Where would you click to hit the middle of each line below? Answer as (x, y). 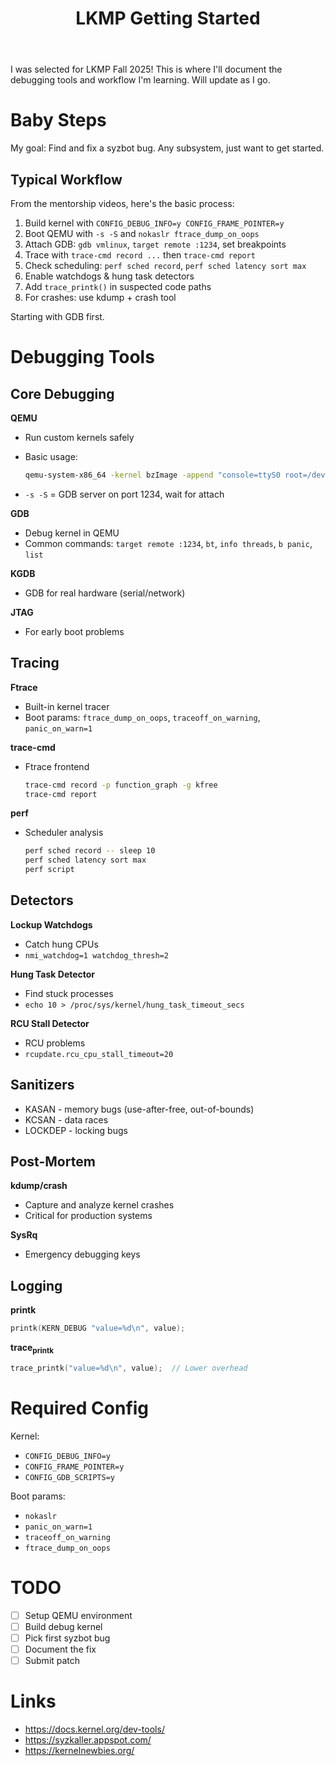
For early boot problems (74, 631)
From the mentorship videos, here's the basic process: (122, 203)
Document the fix (60, 1649)
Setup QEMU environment (78, 1615)
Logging (36, 1285)
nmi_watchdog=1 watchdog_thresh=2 (96, 955)
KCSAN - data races (66, 1119)
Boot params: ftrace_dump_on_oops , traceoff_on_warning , (142, 717)
